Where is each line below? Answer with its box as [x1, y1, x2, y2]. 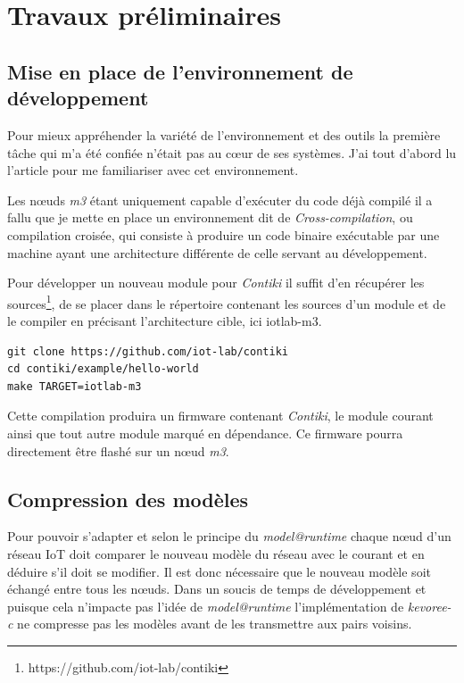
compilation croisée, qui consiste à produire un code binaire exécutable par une [7, 225, 440, 244]
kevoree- [407, 596, 452, 615]
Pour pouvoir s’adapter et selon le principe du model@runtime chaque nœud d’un [7, 527, 452, 546]
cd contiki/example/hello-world [7, 362, 199, 376]
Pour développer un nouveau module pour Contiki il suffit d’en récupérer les [7, 273, 425, 292]
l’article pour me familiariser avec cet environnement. [7, 161, 299, 179]
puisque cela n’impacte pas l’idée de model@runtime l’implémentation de [7, 596, 404, 615]
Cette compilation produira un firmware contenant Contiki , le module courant [7, 406, 434, 425]
